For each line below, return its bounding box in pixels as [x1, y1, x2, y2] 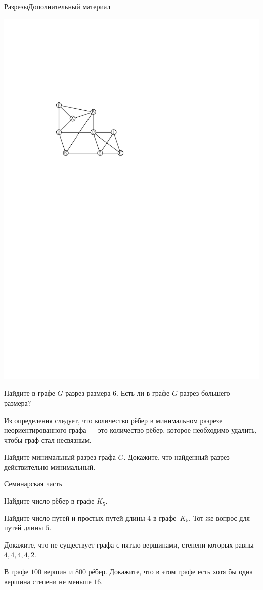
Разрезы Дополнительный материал [4, 1, 111, 11]
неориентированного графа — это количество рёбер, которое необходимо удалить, [4, 425, 257, 435]
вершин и [43, 566, 73, 577]
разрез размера [65, 388, 111, 398]
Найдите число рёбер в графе [4, 495, 95, 506]
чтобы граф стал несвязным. [4, 434, 92, 445]
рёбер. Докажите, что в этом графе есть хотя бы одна [88, 566, 253, 577]
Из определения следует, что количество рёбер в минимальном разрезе [4, 415, 223, 425]
